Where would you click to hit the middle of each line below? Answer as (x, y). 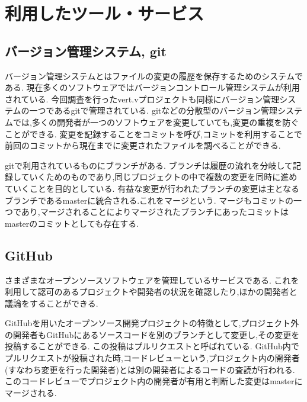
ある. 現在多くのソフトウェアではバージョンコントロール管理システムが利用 (152, 87)
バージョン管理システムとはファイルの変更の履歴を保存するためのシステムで (154, 75)
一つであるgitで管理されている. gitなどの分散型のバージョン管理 (153, 110)
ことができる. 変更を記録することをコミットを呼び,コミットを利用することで (153, 134)
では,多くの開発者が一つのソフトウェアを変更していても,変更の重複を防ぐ (156, 122)
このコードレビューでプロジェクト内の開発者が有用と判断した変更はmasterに (154, 381)
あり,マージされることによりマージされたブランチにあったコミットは (155, 212)
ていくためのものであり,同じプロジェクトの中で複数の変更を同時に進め (159, 177)
